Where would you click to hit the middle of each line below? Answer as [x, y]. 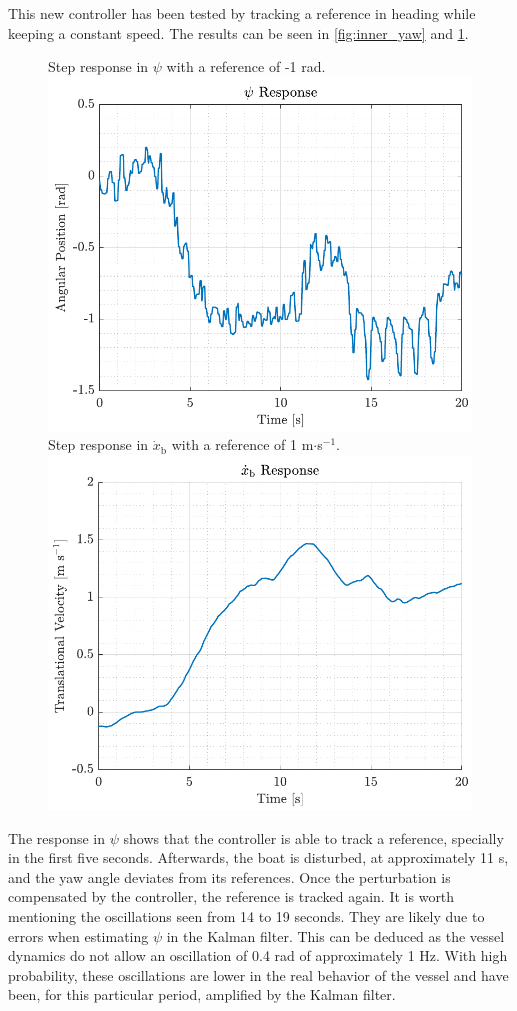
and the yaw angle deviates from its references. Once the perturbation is [229, 876]
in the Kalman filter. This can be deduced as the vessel [335, 935]
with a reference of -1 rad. [246, 66]
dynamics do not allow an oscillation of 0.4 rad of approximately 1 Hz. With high [258, 955]
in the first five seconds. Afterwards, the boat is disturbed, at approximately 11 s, [258, 857]
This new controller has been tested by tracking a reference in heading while [242, 13]
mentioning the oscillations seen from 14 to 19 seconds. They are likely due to [246, 915]
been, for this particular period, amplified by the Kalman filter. [202, 994]
